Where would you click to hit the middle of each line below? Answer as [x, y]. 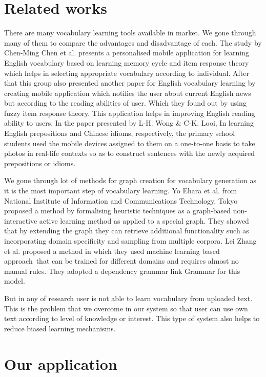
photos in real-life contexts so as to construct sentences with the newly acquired [130, 153]
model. [15, 281]
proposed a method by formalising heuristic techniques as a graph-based [118, 211]
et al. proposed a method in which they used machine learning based [112, 251]
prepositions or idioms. [40, 163]
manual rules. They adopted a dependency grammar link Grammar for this [122, 271]
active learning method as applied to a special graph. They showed [144, 220]
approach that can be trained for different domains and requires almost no [121, 261]
